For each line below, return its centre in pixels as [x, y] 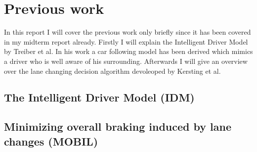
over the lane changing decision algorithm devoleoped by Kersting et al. [112, 71]
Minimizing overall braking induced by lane [118, 127]
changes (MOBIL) [51, 141]
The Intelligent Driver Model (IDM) [99, 97]
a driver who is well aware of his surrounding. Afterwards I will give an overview [126, 61]
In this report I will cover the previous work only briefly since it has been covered [128, 32]
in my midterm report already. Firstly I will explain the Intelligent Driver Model [126, 41]
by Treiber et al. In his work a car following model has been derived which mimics [128, 51]
